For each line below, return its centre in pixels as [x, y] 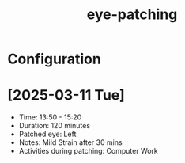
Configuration [55, 59]
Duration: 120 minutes [55, 126]
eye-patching [132, 15]
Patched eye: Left [47, 134]
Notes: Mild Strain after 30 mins [71, 142]
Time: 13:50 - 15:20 [50, 117]
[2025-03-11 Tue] [66, 95]
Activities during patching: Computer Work [89, 151]
